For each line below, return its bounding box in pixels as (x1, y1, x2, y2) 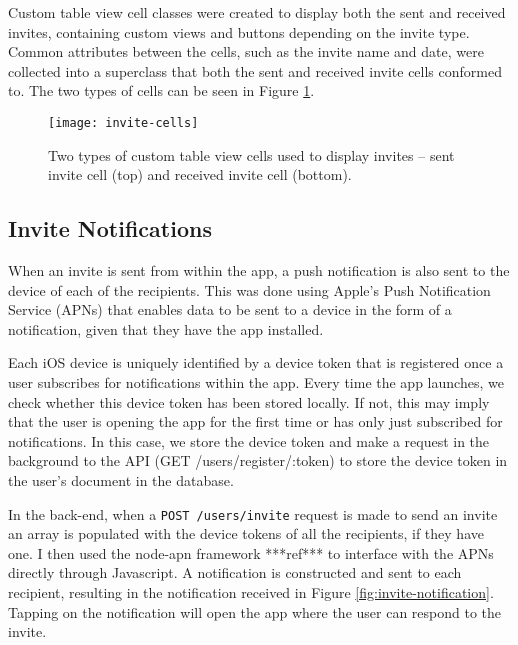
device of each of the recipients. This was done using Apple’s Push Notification (8, 279, 491, 300)
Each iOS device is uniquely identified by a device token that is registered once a (8, 352, 504, 373)
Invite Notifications (8, 213, 212, 244)
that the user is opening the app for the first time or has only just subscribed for (8, 411, 503, 432)
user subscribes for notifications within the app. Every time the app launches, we (8, 371, 504, 392)
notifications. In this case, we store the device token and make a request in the (8, 430, 490, 451)
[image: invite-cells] (48, 115, 199, 130)
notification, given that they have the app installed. (8, 318, 324, 339)
